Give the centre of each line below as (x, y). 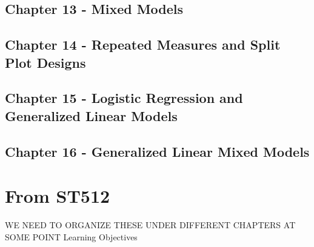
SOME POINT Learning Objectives (71, 236)
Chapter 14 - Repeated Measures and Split (143, 44)
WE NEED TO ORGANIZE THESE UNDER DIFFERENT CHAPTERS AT (150, 225)
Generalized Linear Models (91, 115)
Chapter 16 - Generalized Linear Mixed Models (157, 151)
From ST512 (58, 196)
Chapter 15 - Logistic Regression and (124, 98)
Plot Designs (45, 62)
